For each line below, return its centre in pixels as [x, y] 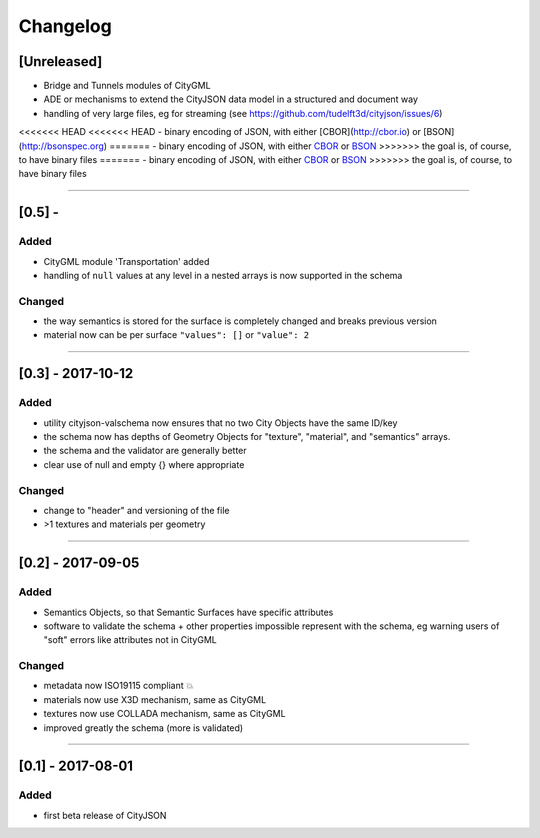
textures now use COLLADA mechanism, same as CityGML [164, 714]
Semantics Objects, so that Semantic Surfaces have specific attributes [188, 612]
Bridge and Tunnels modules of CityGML [127, 86]
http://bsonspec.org [63, 146]
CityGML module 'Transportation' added [126, 261]
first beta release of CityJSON [105, 815]
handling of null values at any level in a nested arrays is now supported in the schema [223, 275]
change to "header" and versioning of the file [136, 510]
